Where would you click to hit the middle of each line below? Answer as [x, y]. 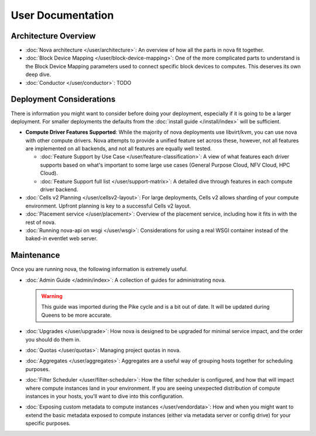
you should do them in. [53, 340]
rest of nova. [41, 222]
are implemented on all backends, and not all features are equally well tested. [118, 148]
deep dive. [38, 75]
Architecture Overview [53, 36]
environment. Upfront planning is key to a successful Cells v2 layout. [108, 206]
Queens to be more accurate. [77, 315]
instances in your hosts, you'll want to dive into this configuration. [104, 396]
